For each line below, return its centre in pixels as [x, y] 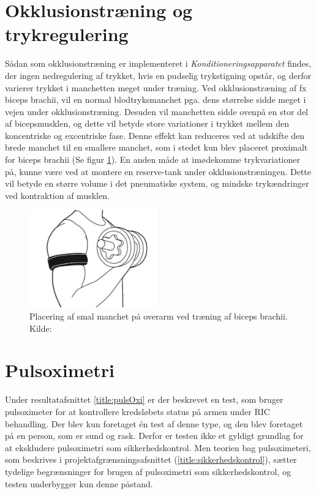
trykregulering [67, 34]
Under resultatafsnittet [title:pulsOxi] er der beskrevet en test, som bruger [144, 399]
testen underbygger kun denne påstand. [79, 483]
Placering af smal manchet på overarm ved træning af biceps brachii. [159, 316]
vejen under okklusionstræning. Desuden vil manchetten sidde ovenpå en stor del [156, 111]
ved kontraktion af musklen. [57, 195]
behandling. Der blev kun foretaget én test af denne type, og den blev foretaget [154, 423]
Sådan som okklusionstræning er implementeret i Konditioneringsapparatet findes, [158, 63]
